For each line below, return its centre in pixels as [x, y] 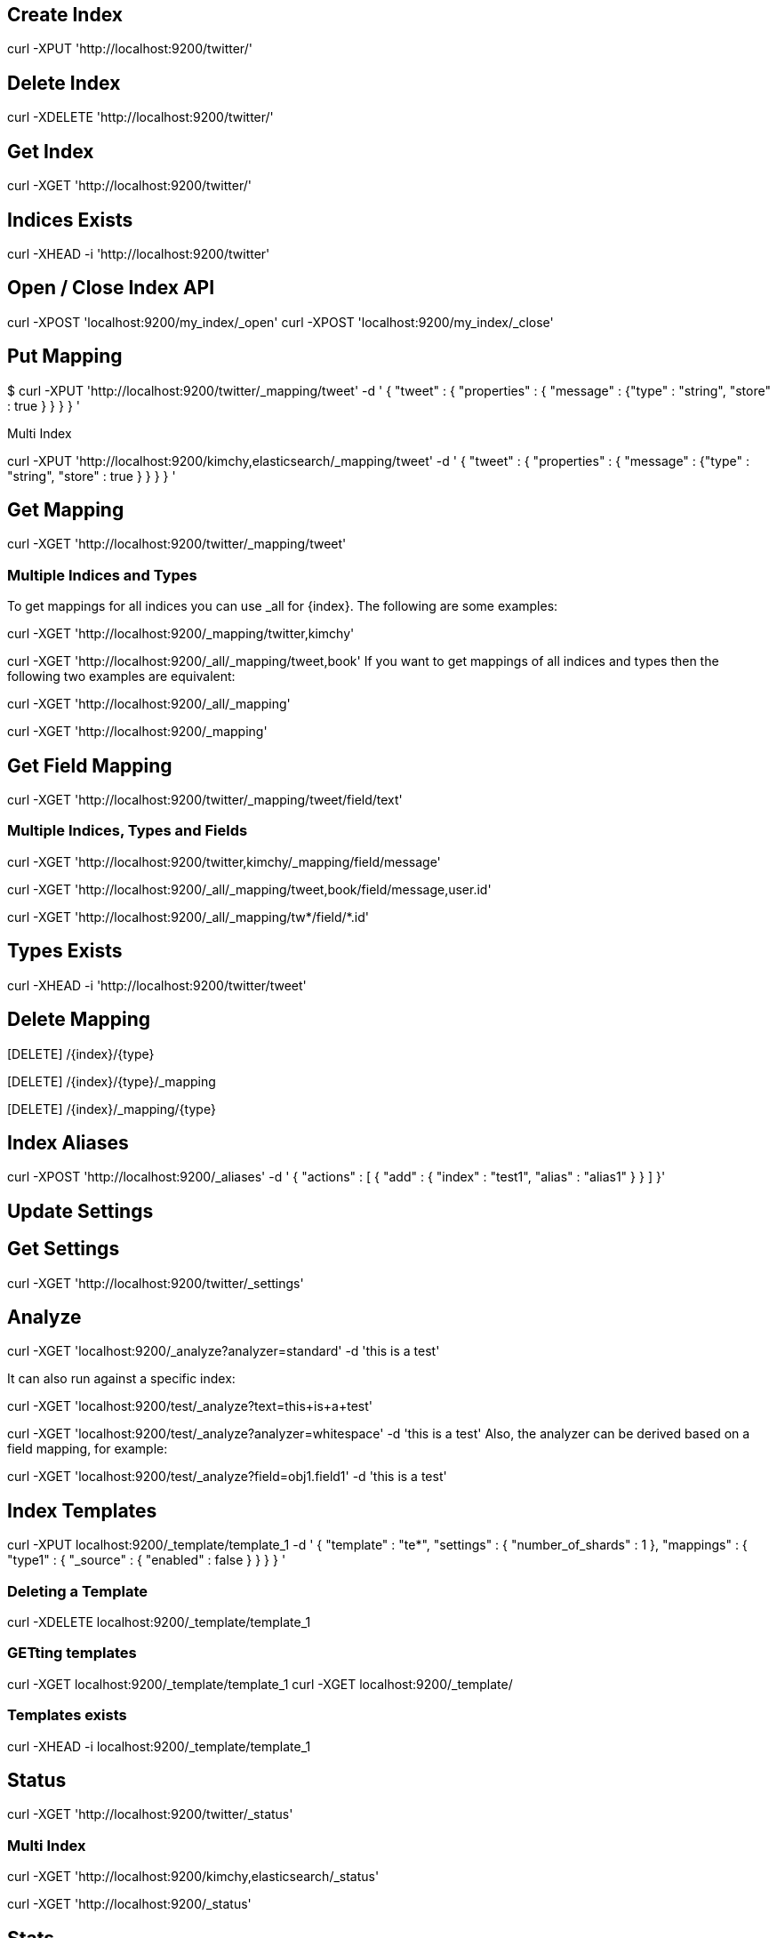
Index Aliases [68, 1142]
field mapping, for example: [88, 1449]
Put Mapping [65, 356]
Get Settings [64, 1249]
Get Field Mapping [90, 765]
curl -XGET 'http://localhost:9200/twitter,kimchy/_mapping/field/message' [224, 861]
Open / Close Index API [111, 288]
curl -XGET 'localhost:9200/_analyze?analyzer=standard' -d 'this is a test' [224, 1351]
